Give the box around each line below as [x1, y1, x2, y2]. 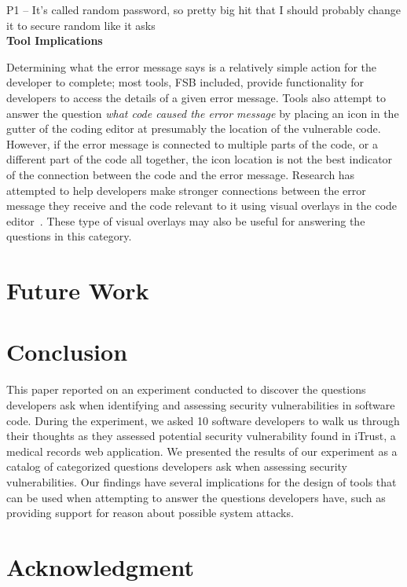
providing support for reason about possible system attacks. [6, 504, 294, 521]
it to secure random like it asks [6, 17, 156, 33]
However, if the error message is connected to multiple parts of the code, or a [6, 135, 378, 152]
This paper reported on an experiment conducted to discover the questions [6, 381, 366, 398]
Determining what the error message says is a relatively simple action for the [6, 58, 377, 75]
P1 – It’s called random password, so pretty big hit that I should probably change [6, 2, 401, 17]
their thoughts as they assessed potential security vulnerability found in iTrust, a [6, 427, 396, 444]
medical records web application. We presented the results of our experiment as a [6, 442, 398, 459]
